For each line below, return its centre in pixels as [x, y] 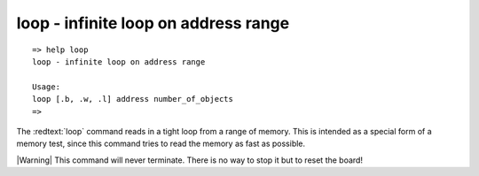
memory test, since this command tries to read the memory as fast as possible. [161, 144]
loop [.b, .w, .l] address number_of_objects [133, 99]
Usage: [47, 87]
